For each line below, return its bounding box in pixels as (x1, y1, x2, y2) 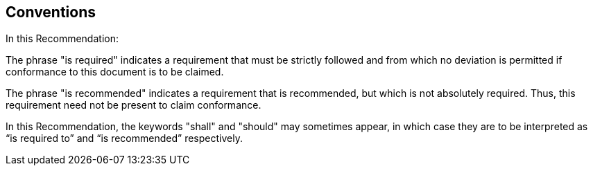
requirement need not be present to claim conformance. (6, 99, 261, 111)
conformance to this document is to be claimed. (6, 66, 224, 78)
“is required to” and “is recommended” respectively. (6, 132, 243, 145)
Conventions (6, 3, 96, 21)
